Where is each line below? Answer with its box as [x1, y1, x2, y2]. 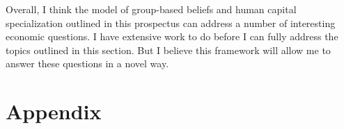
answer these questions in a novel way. [6, 56, 169, 71]
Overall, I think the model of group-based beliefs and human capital [6, 2, 297, 16]
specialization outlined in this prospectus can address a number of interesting [6, 15, 336, 30]
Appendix [6, 97, 102, 126]
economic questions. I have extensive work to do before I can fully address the [6, 29, 338, 44]
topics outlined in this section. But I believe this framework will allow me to [6, 42, 331, 57]
